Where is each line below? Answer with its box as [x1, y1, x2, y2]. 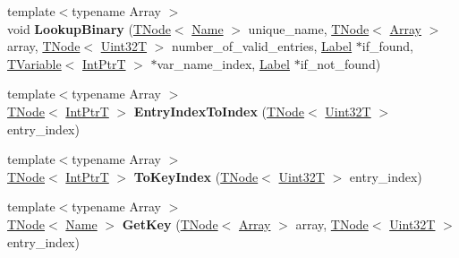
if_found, [361, 37, 413, 56]
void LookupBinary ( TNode [7, 19, 171, 38]
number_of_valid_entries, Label [172, 37, 353, 56]
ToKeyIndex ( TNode [133, 167, 259, 185]
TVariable [7, 54, 62, 73]
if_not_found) [300, 54, 381, 73]
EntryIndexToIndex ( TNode [133, 101, 305, 120]
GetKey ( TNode [122, 214, 218, 233]
